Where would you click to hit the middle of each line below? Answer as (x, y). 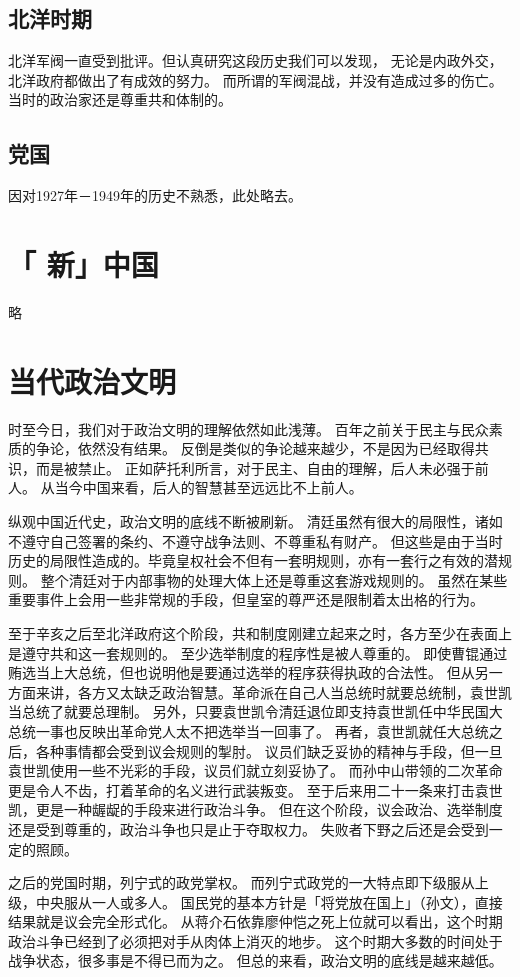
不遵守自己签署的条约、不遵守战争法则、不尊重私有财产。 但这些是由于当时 (255, 540)
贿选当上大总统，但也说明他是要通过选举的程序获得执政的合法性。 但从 (241, 672)
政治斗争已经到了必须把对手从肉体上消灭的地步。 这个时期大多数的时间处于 (255, 940)
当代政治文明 (92, 380)
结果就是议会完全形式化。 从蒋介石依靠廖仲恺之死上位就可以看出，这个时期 (255, 921)
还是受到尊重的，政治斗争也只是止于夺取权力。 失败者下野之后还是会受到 (248, 828)
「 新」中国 (83, 263)
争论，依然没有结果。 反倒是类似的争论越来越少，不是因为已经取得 (255, 448)
